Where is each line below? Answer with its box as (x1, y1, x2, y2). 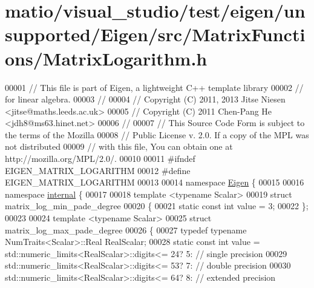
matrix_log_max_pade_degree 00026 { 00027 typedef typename (5, 223, 247, 236)
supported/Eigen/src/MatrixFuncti (5, 22, 306, 47)
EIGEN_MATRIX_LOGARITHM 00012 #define (5, 164, 191, 176)
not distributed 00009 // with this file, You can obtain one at (5, 140, 233, 153)
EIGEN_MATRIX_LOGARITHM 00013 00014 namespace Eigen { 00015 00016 (5, 176, 304, 189)
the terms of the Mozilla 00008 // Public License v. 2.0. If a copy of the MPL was (5, 128, 309, 141)
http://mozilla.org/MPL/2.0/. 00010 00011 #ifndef (5, 152, 195, 165)
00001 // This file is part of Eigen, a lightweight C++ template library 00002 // (5, 81, 304, 93)
